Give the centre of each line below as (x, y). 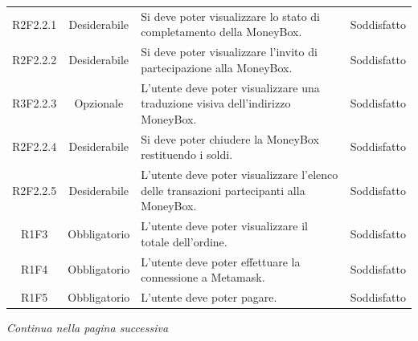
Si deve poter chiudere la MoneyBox (230, 138)
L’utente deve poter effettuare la (221, 261)
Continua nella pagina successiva (88, 328)
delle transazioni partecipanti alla (223, 190)
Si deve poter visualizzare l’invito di (229, 52)
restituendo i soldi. (187, 154)
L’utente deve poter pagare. (209, 297)
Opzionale (99, 103)
